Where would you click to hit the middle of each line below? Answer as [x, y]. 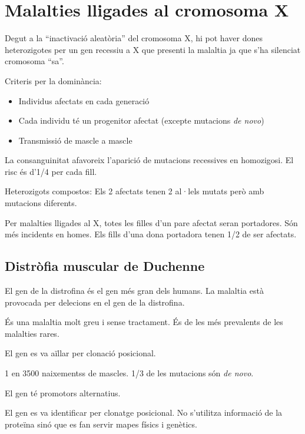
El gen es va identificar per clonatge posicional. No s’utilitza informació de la [144, 413]
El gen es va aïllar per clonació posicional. [80, 353]
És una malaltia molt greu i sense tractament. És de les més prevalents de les [144, 322]
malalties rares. [32, 333]
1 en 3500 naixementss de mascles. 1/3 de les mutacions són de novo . [129, 373]
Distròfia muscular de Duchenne [105, 266]
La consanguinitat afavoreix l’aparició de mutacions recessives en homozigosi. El [149, 160]
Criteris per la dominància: [53, 80]
